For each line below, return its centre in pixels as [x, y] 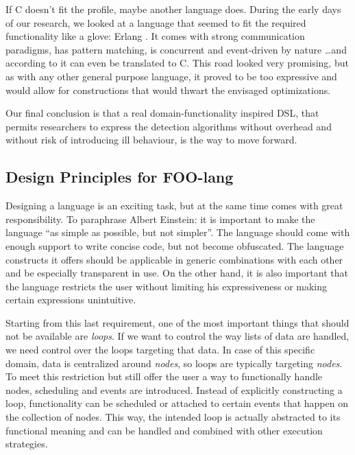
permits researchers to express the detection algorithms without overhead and [169, 126]
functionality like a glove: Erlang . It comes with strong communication [155, 36]
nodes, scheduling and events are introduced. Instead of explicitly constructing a [174, 389]
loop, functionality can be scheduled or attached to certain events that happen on [177, 403]
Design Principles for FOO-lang [120, 177]
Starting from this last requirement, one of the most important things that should [177, 322]
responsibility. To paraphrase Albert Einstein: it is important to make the [160, 219]
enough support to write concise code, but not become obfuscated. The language [175, 245]
